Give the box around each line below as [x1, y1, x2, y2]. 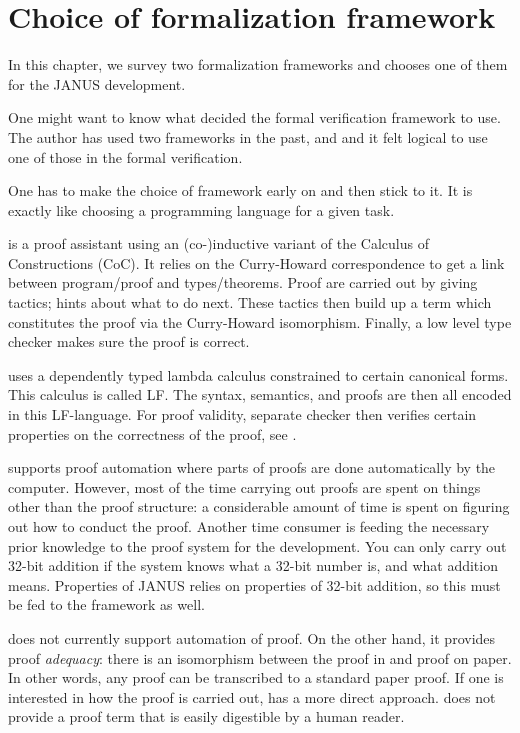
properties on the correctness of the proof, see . [8, 423, 297, 444]
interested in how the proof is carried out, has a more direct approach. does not [8, 686, 496, 707]
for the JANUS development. [8, 73, 186, 94]
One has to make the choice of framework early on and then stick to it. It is [8, 180, 473, 201]
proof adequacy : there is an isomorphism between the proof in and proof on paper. [8, 647, 512, 668]
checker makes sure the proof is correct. [8, 331, 250, 352]
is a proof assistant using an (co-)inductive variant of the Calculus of [8, 233, 429, 254]
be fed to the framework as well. [8, 594, 205, 615]
